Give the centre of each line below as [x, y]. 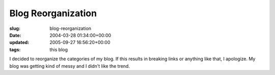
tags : [15, 49]
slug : [15, 28]
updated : [19, 43]
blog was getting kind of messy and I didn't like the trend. [70, 66]
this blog [59, 49]
